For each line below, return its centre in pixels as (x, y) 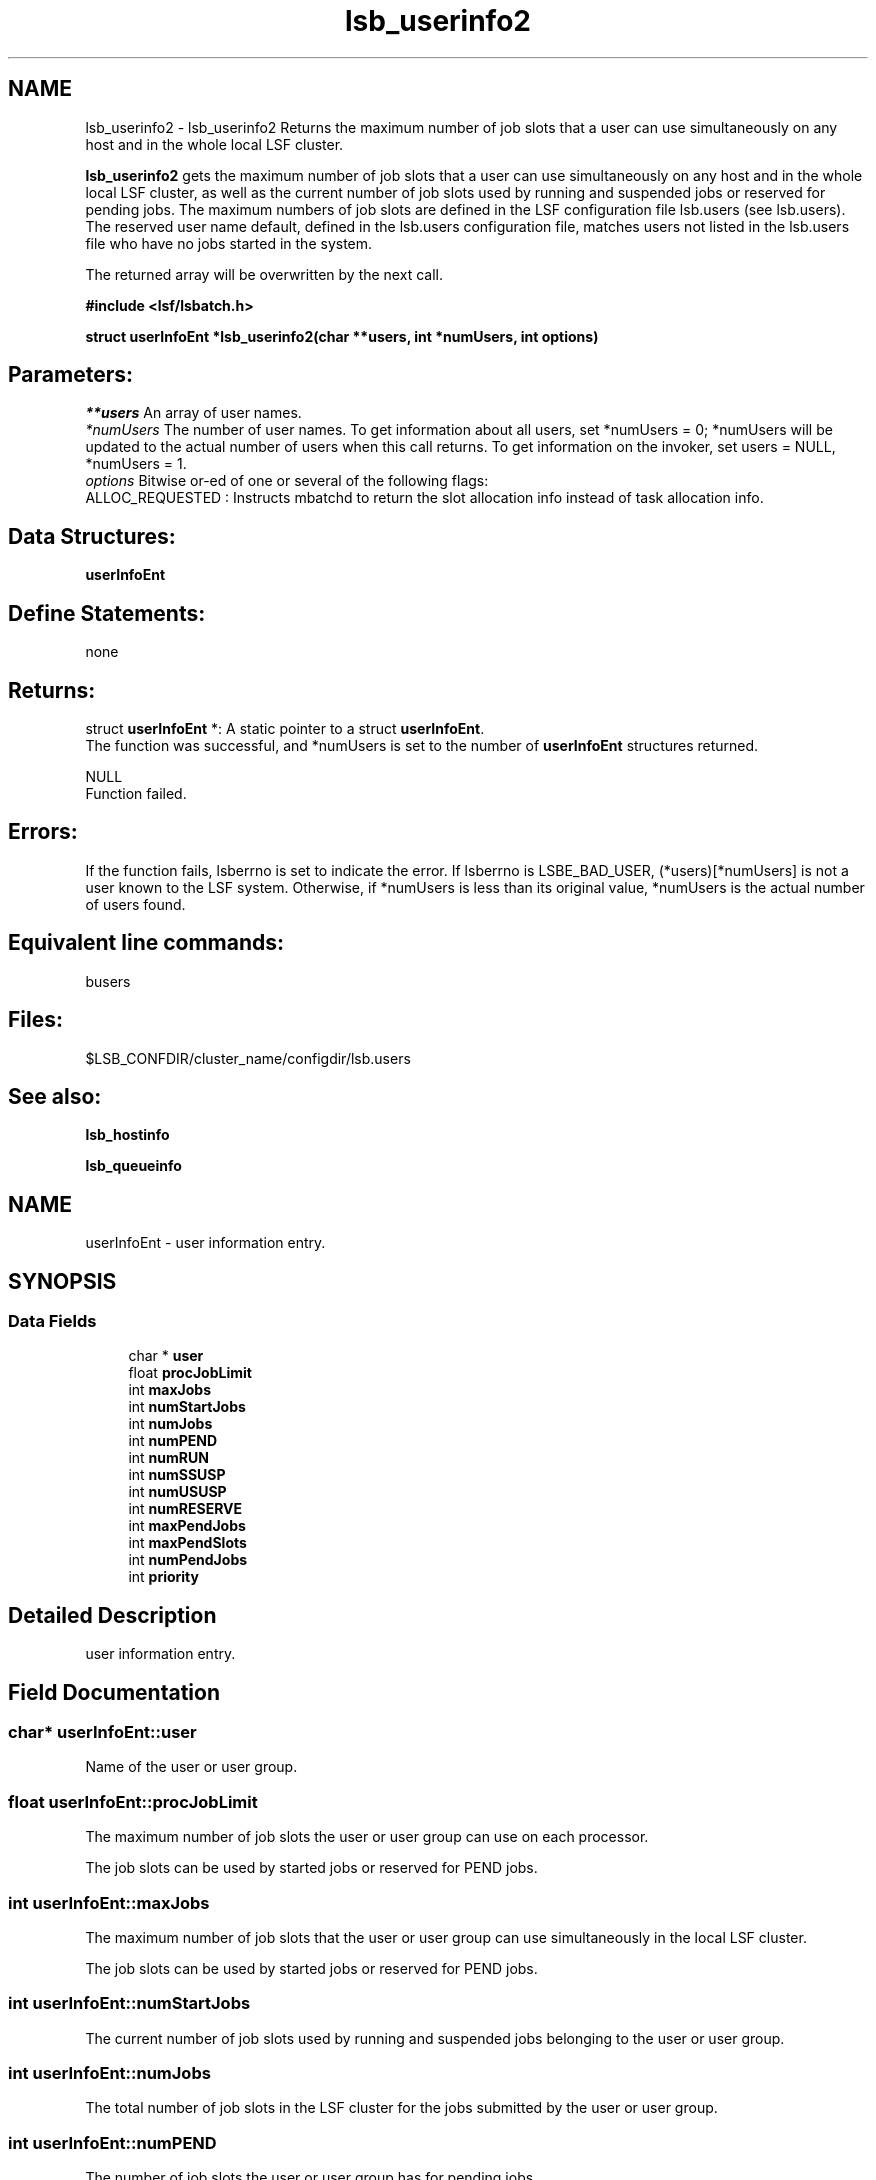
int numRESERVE (185, 1509)
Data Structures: (92, 536)
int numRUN (168, 1458)
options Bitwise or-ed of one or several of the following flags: (287, 481)
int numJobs (170, 1424)
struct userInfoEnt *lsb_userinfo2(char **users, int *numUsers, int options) (342, 336)
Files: (35, 1020)
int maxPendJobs (187, 1526)
